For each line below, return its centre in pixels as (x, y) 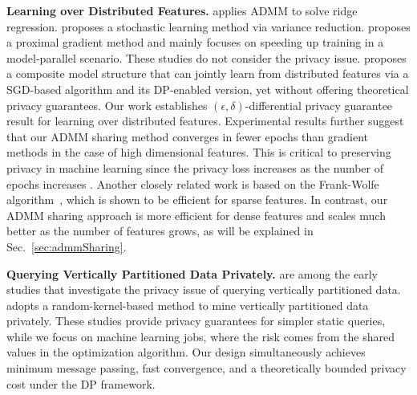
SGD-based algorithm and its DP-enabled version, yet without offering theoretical (208, 89)
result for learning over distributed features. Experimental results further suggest (205, 121)
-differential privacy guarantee (319, 105)
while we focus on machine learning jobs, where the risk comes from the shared (200, 336)
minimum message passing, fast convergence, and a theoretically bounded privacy (206, 368)
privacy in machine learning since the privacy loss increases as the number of (195, 167)
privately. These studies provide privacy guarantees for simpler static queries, (196, 321)
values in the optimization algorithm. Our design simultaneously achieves (186, 352)
